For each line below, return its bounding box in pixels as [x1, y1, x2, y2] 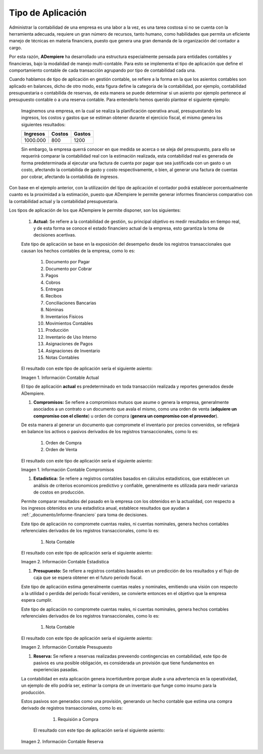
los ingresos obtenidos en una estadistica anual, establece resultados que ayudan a [21, 505, 189, 511]
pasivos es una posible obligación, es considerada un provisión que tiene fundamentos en [33, 660, 214, 666]
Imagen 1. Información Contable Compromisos [21, 467, 114, 473]
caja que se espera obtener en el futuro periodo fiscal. [33, 575, 143, 580]
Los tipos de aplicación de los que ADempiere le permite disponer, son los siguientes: [9, 207, 181, 213]
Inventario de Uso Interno [45, 334, 97, 340]
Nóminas [45, 307, 64, 313]
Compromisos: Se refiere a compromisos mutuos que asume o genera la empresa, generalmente [33, 399, 229, 405]
